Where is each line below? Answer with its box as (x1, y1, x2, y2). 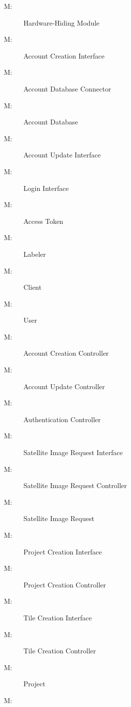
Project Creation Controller (23, 579, 106, 589)
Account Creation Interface (23, 50, 105, 61)
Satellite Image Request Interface (23, 447, 123, 458)
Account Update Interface (23, 150, 101, 160)
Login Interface (23, 183, 69, 193)
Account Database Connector (23, 83, 111, 93)
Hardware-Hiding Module (23, 17, 100, 28)
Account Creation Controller (23, 348, 109, 358)
